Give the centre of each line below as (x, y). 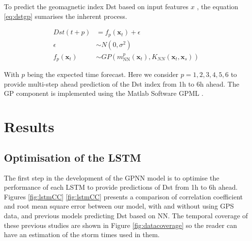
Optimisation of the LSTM (73, 157)
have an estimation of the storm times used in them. (82, 234)
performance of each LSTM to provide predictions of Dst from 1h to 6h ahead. (121, 187)
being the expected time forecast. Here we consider (103, 74)
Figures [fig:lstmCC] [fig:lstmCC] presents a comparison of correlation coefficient (124, 196)
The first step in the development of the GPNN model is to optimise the (112, 177)
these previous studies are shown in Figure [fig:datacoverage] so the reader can (120, 225)
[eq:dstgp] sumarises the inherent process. (66, 16)
